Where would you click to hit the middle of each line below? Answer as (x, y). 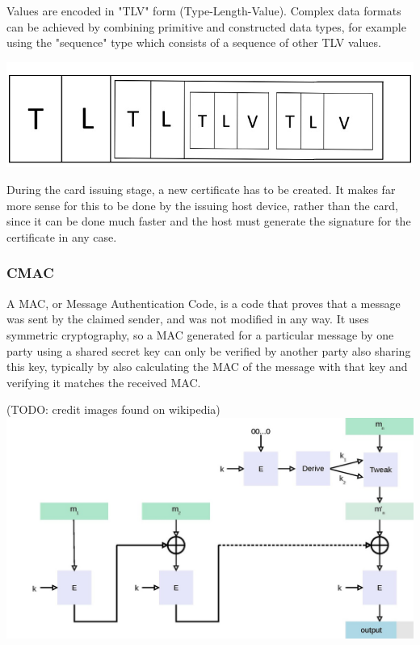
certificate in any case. (62, 236)
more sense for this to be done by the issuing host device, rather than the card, (202, 205)
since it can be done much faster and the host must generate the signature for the (209, 221)
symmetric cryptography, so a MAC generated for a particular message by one (200, 334)
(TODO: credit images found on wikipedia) (113, 409)
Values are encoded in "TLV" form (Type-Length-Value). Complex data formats (204, 11)
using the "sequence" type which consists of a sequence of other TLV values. (194, 42)
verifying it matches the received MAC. (104, 382)
